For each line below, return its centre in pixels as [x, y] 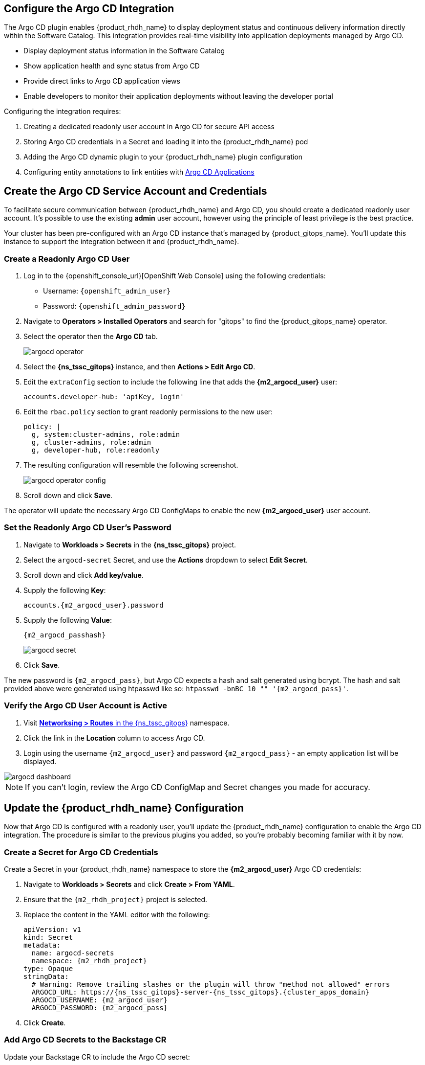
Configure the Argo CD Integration [89, 9]
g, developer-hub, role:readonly [96, 450]
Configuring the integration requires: [63, 112]
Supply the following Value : [68, 620]
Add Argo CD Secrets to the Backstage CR [85, 1040]
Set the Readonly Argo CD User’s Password [88, 528]
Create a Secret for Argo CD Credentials [81, 852]
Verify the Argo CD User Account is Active [86, 706]
